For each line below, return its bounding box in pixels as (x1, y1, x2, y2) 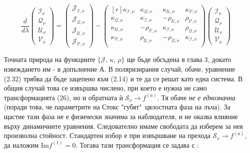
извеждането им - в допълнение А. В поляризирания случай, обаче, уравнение (4, 63, 235, 74)
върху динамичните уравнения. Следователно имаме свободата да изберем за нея (4, 121, 243, 131)
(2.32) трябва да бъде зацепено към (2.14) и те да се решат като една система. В (4, 73, 243, 83)
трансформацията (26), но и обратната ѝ (4, 92, 123, 102)
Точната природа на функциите (4, 54, 95, 64)
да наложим (4, 139, 39, 150)
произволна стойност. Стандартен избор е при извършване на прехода (4, 130, 211, 140)
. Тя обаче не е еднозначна (157, 92, 235, 102)
